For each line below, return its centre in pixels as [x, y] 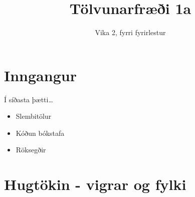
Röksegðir [31, 150]
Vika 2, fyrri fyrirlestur [130, 32]
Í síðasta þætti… [29, 99]
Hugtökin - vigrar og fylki [95, 184]
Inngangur [40, 75]
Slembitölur [34, 116]
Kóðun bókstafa [40, 133]
